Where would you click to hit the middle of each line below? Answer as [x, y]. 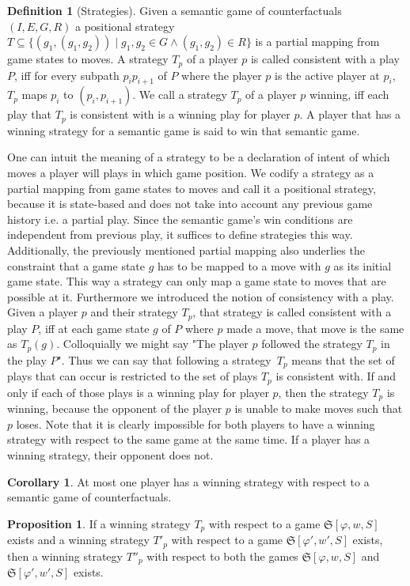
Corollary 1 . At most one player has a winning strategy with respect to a [188, 481]
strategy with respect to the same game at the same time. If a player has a [189, 439]
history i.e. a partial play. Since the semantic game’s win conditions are [180, 219]
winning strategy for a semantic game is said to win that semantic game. [184, 130]
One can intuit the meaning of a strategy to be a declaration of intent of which [199, 157]
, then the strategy [323, 392]
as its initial [363, 265]
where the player [222, 75]
